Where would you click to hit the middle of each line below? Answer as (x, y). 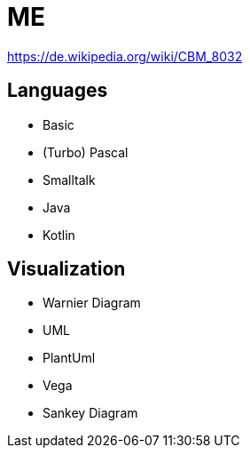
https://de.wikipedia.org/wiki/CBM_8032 (125, 56)
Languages (58, 91)
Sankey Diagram (90, 413)
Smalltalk (69, 180)
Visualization (66, 269)
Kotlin (59, 235)
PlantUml (69, 358)
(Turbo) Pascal (86, 152)
